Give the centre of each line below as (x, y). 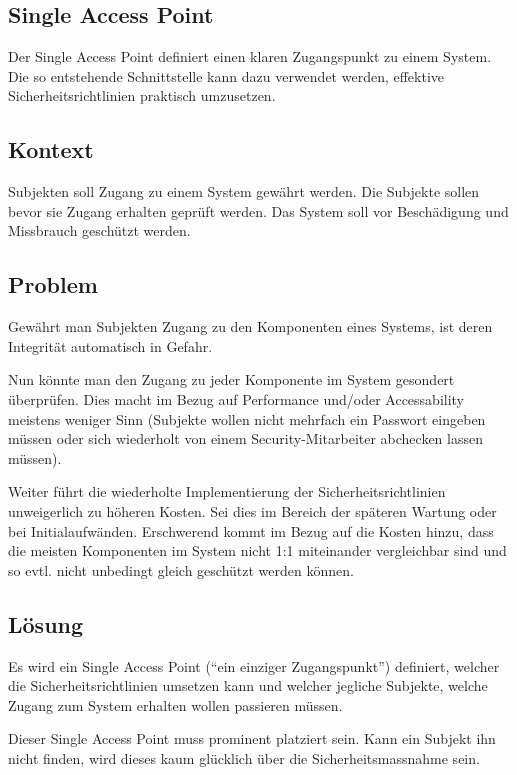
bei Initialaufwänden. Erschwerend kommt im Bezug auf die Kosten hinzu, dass (251, 530)
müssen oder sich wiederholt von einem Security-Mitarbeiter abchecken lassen (245, 438)
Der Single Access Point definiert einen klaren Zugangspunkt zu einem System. (250, 56)
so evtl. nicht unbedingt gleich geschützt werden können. (181, 569)
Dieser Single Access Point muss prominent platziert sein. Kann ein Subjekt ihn (252, 738)
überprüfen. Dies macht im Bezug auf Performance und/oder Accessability (236, 398)
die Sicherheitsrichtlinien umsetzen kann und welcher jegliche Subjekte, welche (248, 685)
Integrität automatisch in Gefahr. (110, 345)
